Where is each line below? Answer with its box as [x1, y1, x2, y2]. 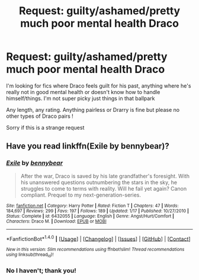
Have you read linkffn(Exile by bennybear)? [6, 141, 170, 152]
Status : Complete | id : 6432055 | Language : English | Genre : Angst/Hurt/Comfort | [6, 213, 175, 219]
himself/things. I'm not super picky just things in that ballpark [6, 95, 155, 102]
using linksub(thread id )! [6, 252, 54, 259]
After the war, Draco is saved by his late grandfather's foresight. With [20, 172, 190, 179]
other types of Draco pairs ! [6, 112, 74, 120]
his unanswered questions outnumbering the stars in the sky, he [20, 179, 178, 186]
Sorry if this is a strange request [6, 124, 85, 131]
